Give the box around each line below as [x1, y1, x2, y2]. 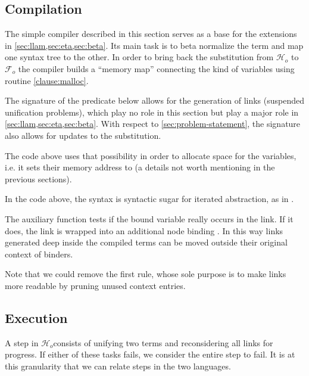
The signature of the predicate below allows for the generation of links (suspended [5, 94, 304, 107]
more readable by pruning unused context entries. [5, 279, 186, 291]
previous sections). [5, 172, 72, 185]
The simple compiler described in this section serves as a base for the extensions [5, 27, 297, 40]
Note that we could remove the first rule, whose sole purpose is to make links [5, 268, 286, 280]
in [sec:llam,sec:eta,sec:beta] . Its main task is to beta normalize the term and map [5, 39, 304, 51]
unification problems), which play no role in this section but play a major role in [5, 105, 299, 118]
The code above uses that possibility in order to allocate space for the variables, [5, 149, 296, 161]
